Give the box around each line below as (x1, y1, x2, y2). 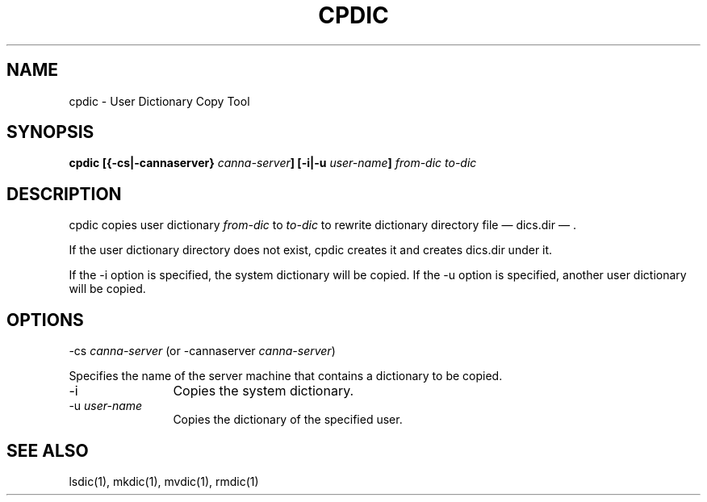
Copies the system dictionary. (173, 383, 354, 400)
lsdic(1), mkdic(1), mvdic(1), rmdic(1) (69, 474, 259, 488)
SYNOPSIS (6, 122, 94, 143)
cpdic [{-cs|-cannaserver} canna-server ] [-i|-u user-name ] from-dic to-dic (69, 156, 477, 170)
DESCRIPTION (6, 183, 122, 204)
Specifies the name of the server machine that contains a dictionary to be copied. (69, 369, 503, 383)
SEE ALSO (6, 440, 89, 461)
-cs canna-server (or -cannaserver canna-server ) (69, 344, 336, 358)
